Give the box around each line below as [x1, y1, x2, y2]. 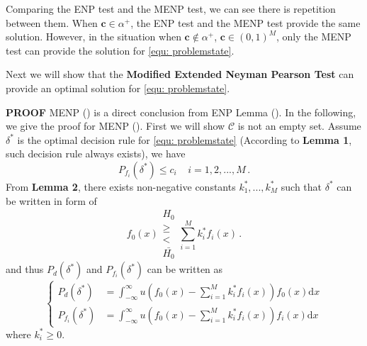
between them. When [6, 15, 98, 30]
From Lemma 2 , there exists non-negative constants [6, 179, 236, 194]
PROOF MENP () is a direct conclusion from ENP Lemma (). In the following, [6, 104, 356, 119]
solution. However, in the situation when [6, 29, 181, 44]
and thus [6, 262, 44, 277]
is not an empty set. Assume [237, 118, 361, 133]
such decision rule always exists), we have [6, 146, 186, 161]
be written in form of [6, 193, 97, 208]
